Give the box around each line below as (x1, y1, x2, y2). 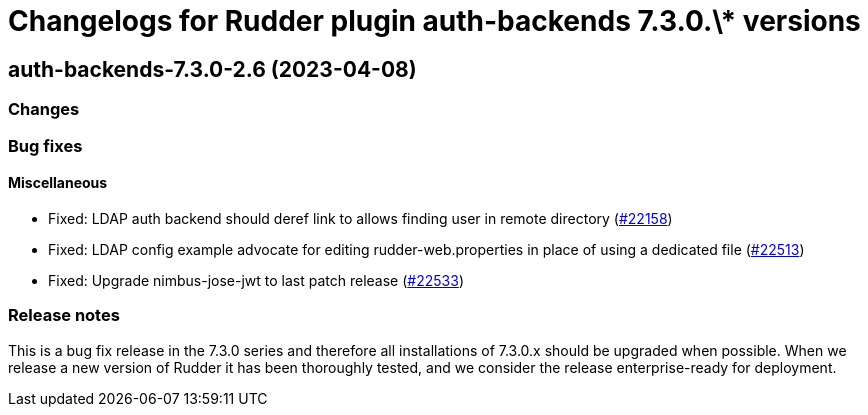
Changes (8, 99, 80, 120)
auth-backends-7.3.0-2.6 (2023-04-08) (8, 56, 417, 82)
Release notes (8, 305, 120, 326)
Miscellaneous (8, 174, 108, 192)
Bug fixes (8, 135, 83, 156)
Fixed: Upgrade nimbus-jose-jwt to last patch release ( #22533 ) (48, 271, 464, 289)
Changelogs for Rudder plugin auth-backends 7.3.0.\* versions (8, 4, 861, 38)
